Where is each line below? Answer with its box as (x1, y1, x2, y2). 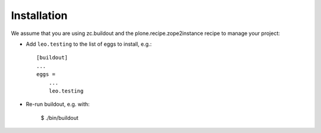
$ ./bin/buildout (40, 114, 78, 121)
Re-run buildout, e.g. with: (26, 101, 90, 108)
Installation (11, 9, 68, 22)
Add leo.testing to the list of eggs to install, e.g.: (26, 40, 152, 47)
